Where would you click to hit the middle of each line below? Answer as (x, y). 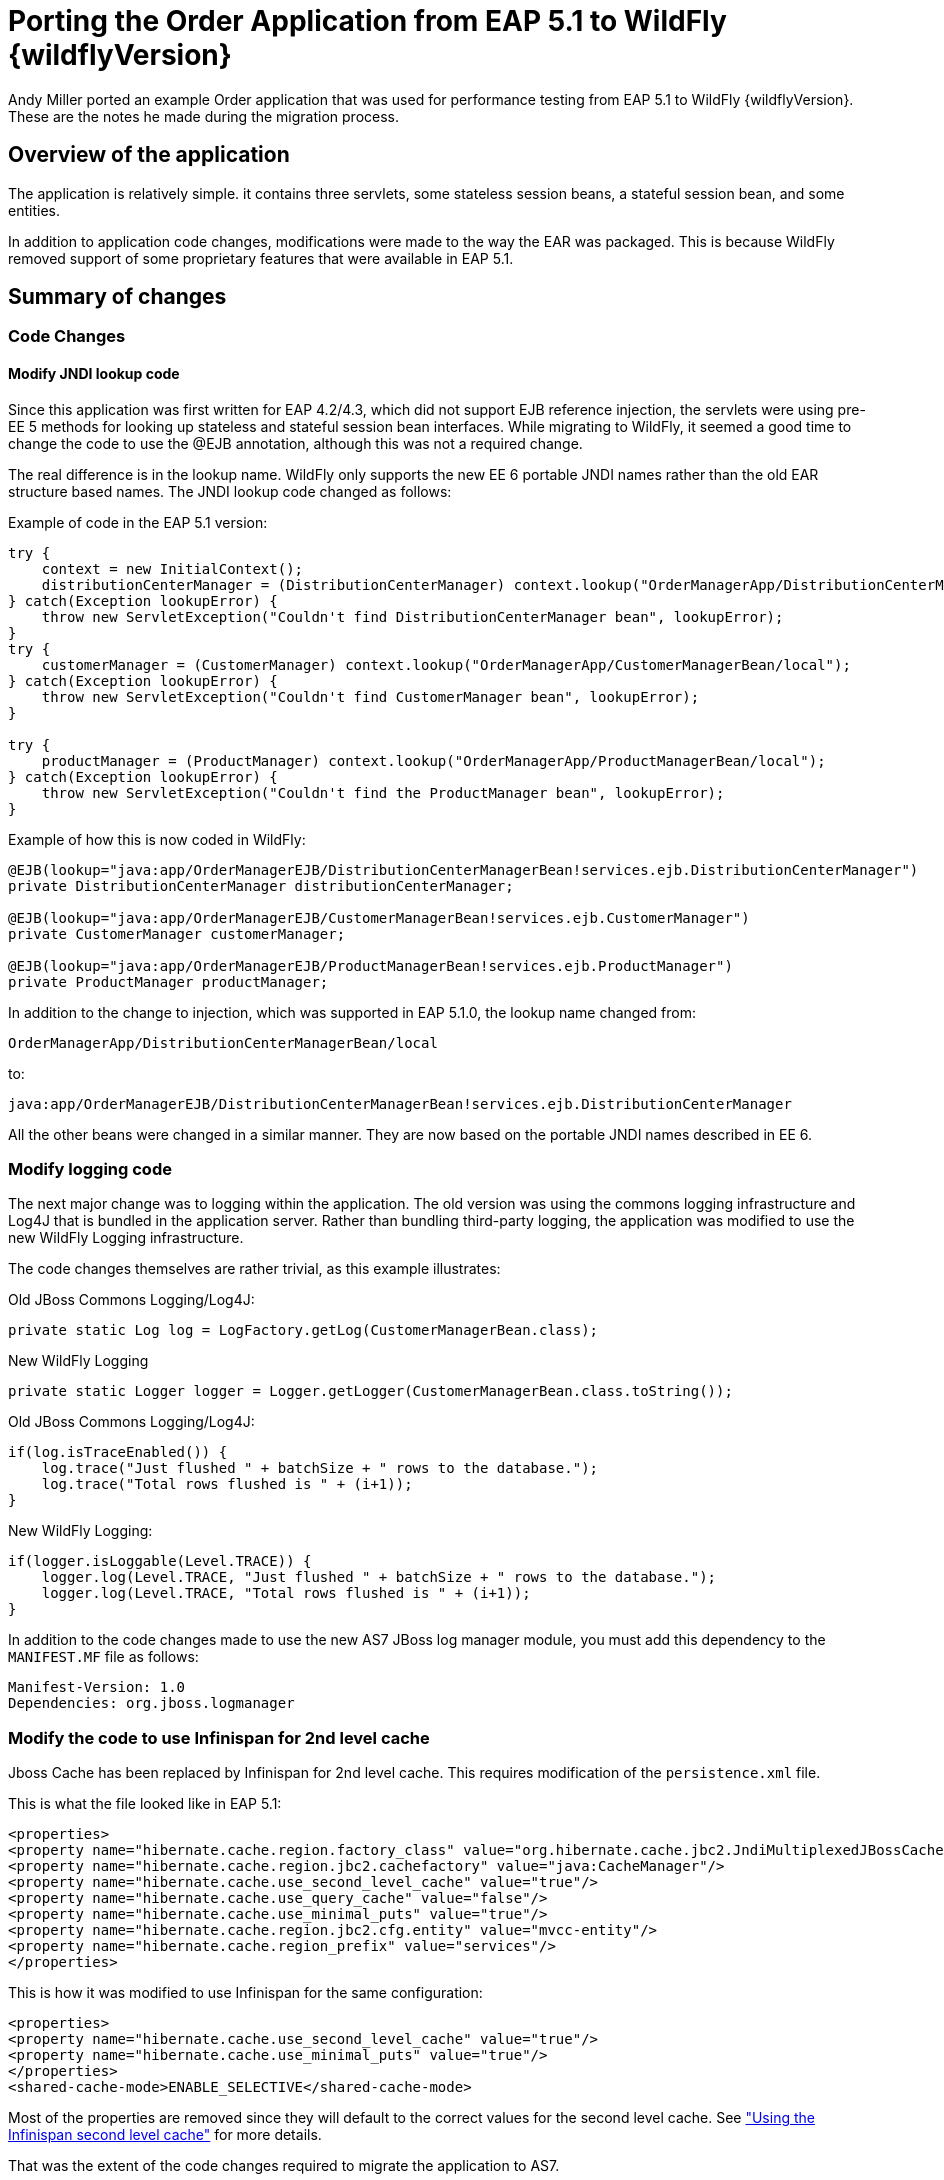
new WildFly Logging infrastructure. (126, 1238)
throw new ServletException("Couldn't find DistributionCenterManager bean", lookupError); (412, 616)
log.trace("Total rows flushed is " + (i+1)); (227, 1484)
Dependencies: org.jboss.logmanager (151, 1703)
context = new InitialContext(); (172, 568)
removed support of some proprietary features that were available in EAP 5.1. (261, 258)
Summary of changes (117, 297)
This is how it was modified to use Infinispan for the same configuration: (245, 1993)
